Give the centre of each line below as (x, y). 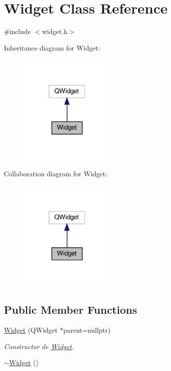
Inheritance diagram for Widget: (52, 47)
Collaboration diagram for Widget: (56, 174)
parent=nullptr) (87, 330)
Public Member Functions (70, 310)
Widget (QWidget (31, 330)
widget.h (55, 31)
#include (17, 31)
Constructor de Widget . (39, 346)
